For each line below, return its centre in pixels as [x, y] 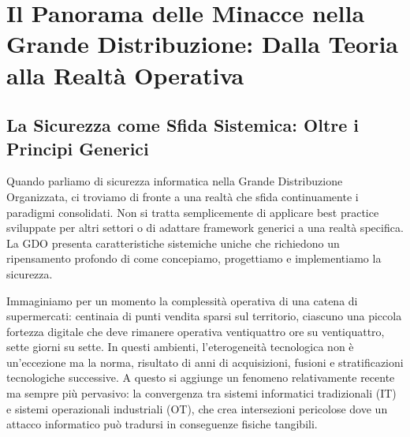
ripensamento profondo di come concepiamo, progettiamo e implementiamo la [194, 258]
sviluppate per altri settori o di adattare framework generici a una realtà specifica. [205, 228]
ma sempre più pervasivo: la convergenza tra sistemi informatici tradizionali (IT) [201, 393]
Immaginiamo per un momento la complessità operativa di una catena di [182, 300]
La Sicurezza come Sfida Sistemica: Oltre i [183, 125]
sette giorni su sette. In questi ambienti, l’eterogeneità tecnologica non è [180, 347]
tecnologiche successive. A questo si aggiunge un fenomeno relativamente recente [201, 377]
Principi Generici [78, 148]
